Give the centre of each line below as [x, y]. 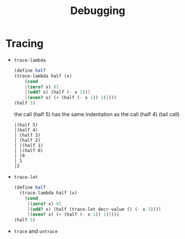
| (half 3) [27, 136]
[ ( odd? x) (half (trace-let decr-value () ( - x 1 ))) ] [94, 209]
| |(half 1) [28, 146]
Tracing [25, 44]
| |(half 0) [28, 151]
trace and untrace [36, 231]
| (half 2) [27, 141]
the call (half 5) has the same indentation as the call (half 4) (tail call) [97, 115]
